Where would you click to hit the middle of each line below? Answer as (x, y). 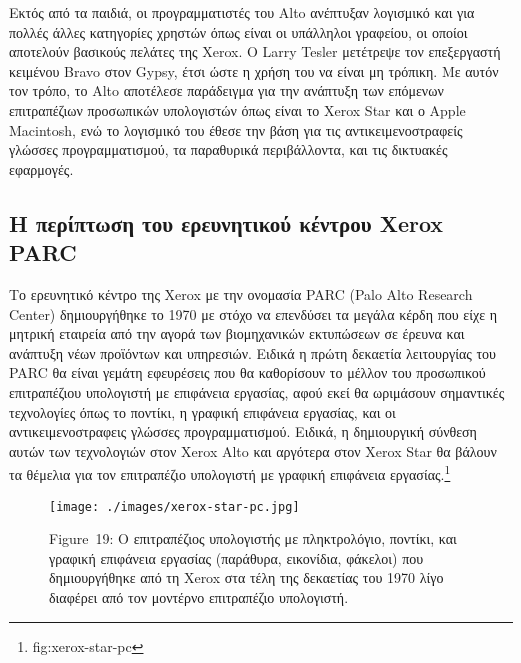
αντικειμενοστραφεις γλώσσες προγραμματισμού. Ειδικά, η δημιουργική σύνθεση (243, 431)
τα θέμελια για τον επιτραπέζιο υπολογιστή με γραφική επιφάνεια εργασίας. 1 (230, 472)
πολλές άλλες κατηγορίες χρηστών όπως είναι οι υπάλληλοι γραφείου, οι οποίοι (238, 31)
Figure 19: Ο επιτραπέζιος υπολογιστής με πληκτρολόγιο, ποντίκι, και (253, 538)
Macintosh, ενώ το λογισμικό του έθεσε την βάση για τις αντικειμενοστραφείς (236, 129)
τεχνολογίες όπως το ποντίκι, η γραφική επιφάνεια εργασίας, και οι (202, 411)
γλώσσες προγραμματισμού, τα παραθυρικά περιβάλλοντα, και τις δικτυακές (228, 149)
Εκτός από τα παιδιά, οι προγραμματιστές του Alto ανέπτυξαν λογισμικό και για (242, 12)
